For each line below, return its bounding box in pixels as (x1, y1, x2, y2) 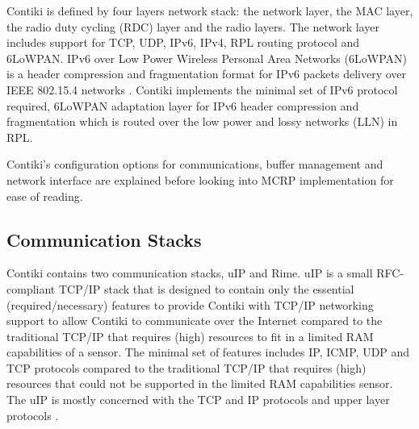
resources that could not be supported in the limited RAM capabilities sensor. (6, 375, 393, 392)
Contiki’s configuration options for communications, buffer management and (6, 156, 383, 173)
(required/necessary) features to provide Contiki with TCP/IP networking (6, 296, 374, 313)
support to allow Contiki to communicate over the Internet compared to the (6, 312, 383, 329)
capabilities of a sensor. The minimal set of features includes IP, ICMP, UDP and (6, 344, 410, 360)
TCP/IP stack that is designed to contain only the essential (58, 280, 354, 297)
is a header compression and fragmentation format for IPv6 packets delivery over (6, 65, 407, 82)
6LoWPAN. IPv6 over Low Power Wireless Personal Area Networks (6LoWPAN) (6, 49, 407, 66)
